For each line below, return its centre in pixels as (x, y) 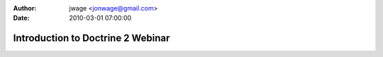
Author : (25, 8)
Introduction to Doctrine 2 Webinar (91, 38)
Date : (21, 18)
